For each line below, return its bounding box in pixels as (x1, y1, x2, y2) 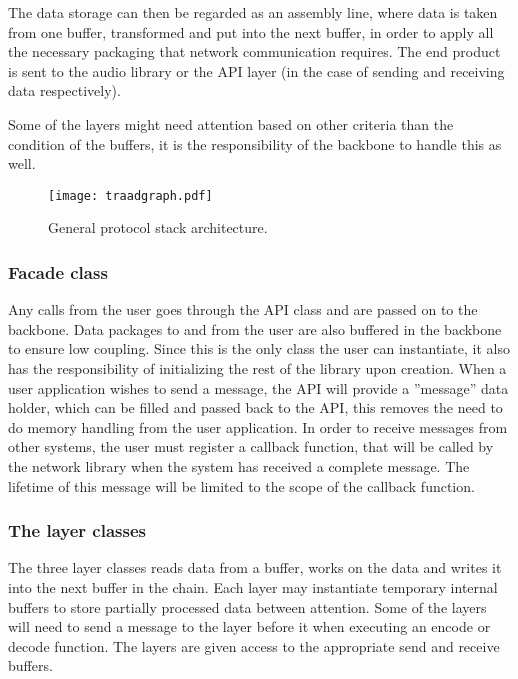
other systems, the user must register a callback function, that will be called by (8, 436, 494, 457)
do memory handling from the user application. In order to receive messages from (8, 416, 508, 437)
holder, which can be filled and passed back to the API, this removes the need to (8, 397, 503, 418)
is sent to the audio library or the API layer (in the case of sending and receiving (8, 60, 505, 81)
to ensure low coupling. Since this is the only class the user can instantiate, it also (8, 338, 510, 359)
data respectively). (8, 80, 121, 101)
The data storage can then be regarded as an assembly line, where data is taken (8, 2, 498, 22)
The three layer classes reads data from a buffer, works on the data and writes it (8, 557, 502, 578)
